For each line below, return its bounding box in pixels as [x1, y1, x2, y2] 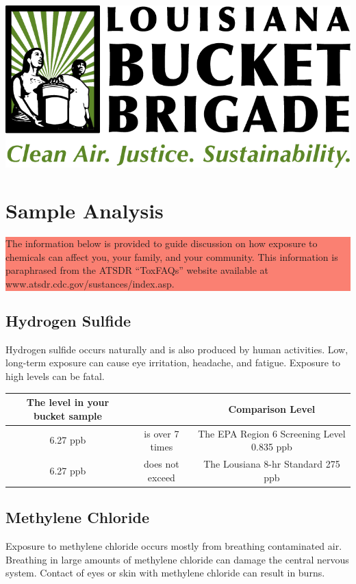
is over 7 [144, 426, 179, 440]
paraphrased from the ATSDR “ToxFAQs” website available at [5, 263, 268, 277]
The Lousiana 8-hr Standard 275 [203, 457, 340, 471]
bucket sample [33, 408, 102, 422]
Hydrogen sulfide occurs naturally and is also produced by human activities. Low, [5, 342, 348, 356]
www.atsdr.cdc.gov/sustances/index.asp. [5, 277, 175, 291]
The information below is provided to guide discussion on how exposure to [5, 236, 318, 251]
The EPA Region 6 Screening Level [198, 426, 346, 440]
